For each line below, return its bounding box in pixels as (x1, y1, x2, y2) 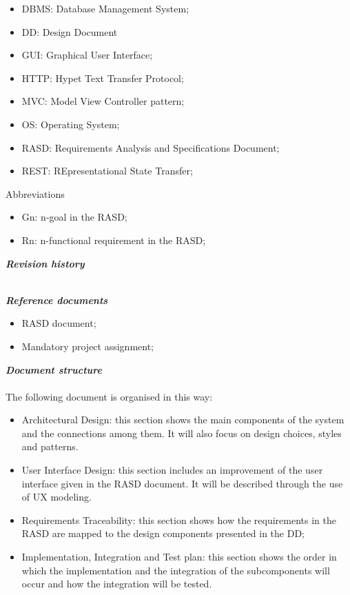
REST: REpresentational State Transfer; (21, 163, 193, 178)
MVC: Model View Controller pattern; (21, 94, 185, 108)
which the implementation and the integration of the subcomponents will (21, 563, 330, 577)
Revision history (6, 256, 85, 270)
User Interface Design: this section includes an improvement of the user (21, 463, 323, 477)
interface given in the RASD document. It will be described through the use (21, 476, 343, 490)
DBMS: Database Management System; (21, 1, 189, 15)
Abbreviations (6, 186, 65, 201)
